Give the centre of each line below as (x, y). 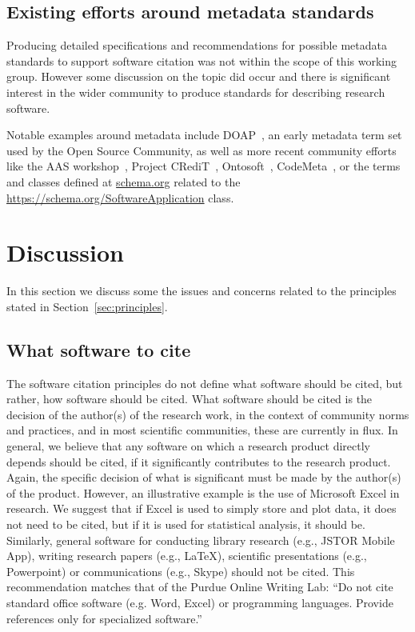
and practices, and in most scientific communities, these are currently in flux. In (202, 430)
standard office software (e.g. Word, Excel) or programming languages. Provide (200, 602)
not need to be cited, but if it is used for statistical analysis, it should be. (186, 524)
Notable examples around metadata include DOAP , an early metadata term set (204, 135)
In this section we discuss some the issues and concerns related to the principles (202, 291)
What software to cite (99, 349)
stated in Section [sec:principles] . (87, 306)
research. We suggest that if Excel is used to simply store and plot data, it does (202, 508)
